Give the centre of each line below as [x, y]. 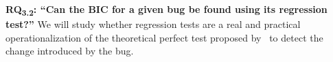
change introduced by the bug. [70, 51]
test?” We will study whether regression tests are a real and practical [153, 24]
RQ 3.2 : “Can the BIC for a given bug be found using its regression [166, 10]
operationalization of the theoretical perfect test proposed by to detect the [164, 37]
